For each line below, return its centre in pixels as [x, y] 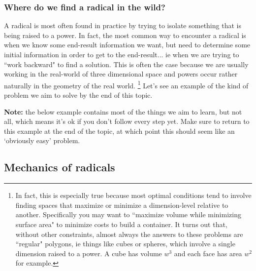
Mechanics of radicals [60, 167]
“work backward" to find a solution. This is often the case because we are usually [126, 64]
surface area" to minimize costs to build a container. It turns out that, [121, 224]
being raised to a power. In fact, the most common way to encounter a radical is [125, 35]
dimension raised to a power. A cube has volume [89, 253]
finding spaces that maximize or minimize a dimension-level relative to [122, 205]
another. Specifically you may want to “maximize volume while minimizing [128, 214]
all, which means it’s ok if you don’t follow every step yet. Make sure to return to [127, 121]
